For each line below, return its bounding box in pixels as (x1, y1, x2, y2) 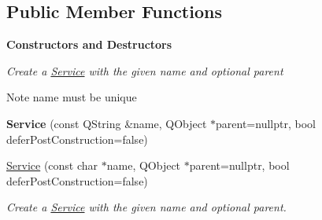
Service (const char (6, 157, 98, 174)
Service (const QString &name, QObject (6, 115, 207, 131)
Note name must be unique (6, 89, 137, 105)
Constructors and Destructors (6, 36, 172, 53)
